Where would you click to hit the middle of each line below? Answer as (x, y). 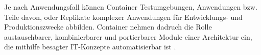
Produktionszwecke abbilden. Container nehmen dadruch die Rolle (108, 27)
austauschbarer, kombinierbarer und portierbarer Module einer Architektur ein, (128, 36)
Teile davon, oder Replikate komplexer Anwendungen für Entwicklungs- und (123, 17)
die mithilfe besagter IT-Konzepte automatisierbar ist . (90, 47)
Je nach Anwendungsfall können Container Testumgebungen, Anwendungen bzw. (131, 7)
